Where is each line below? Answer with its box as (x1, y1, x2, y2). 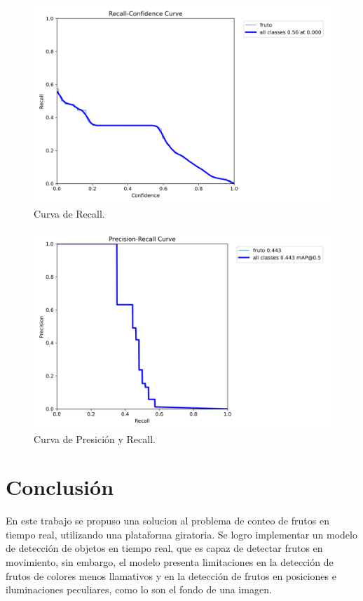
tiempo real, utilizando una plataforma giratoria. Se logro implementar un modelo (6, 527, 357, 541)
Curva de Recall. (34, 206, 105, 220)
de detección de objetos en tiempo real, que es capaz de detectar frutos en (6, 541, 323, 555)
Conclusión (6, 473, 114, 501)
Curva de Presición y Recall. (34, 431, 156, 446)
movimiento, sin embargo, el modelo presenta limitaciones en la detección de (6, 555, 334, 569)
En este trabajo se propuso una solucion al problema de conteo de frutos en (6, 513, 329, 528)
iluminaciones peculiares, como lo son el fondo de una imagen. (6, 582, 272, 597)
